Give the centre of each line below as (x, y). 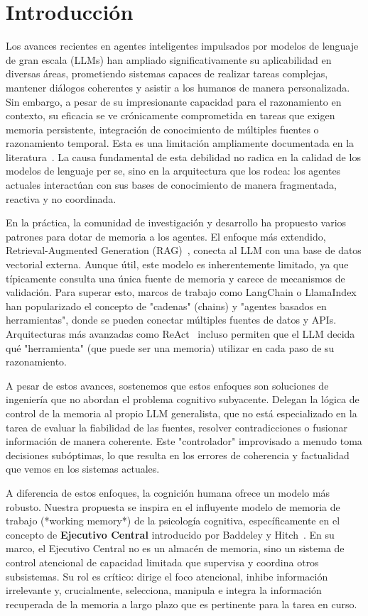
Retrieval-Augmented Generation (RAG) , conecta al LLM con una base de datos (184, 250)
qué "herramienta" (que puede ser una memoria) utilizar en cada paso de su (170, 347)
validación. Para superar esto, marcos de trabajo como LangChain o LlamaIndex (181, 292)
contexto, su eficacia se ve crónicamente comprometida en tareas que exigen (171, 115)
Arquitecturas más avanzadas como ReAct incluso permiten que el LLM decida (180, 334)
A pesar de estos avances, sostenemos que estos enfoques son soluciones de (167, 385)
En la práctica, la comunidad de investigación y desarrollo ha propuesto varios (176, 222)
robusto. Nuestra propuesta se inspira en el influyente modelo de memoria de (173, 506)
